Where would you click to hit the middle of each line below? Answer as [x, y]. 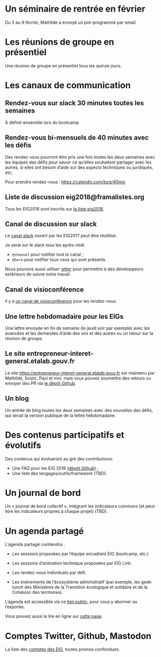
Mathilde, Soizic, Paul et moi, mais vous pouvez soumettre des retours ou [78, 378]
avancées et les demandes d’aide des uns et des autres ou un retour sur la [79, 333]
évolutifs [23, 445]
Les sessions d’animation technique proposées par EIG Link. [72, 563]
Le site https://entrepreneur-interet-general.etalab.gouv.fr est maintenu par [80, 373]
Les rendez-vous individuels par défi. [49, 573]
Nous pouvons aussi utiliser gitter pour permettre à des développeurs [74, 269]
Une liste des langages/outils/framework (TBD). [59, 473]
